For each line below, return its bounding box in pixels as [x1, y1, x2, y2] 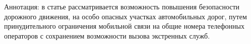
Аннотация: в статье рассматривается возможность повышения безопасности [4, 1, 240, 11]
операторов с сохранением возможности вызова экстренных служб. [4, 30, 210, 41]
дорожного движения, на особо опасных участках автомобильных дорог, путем [4, 11, 247, 21]
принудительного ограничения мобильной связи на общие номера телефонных [4, 21, 244, 31]
